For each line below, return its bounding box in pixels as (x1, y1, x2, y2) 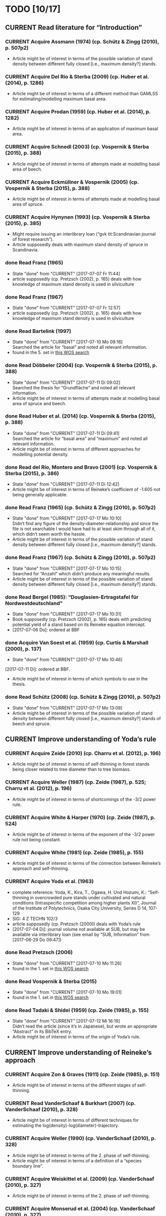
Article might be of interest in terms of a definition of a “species (12, 1157, 142, 1163)
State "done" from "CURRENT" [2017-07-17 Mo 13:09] (12, 705, 123, 711)
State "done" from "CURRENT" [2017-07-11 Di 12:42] (12, 481, 120, 487)
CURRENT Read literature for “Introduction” (5, 23, 142, 32)
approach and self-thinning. (12, 865, 69, 871)
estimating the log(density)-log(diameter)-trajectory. (12, 1122, 120, 1129)
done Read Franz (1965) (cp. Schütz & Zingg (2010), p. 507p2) (5, 504, 156, 511)
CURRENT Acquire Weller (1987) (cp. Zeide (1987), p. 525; (5, 779, 147, 786)
